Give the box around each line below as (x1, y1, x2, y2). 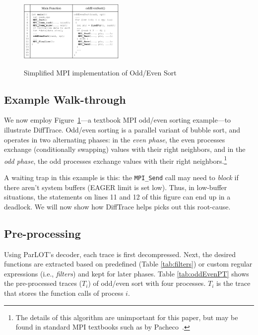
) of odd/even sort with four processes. (88, 278, 206, 288)
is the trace (216, 278, 251, 288)
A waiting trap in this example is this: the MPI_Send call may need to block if (4, 172, 239, 182)
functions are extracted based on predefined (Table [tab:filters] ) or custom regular (4, 259, 253, 269)
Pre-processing (4, 225, 81, 241)
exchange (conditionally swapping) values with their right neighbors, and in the (4, 144, 246, 154)
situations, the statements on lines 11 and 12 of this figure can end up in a (4, 192, 231, 202)
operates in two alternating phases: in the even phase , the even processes (4, 134, 225, 144)
